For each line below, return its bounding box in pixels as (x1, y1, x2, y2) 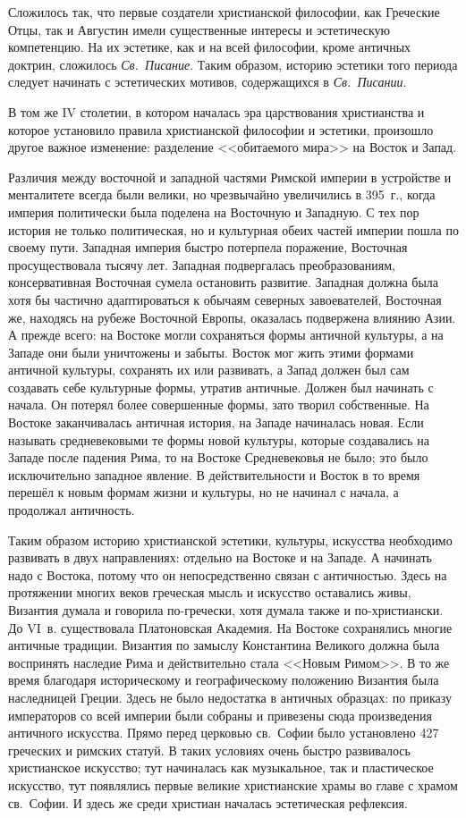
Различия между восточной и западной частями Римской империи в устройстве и (8, 167, 452, 186)
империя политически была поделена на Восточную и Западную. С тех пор (8, 202, 419, 221)
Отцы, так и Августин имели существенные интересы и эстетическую (8, 20, 391, 38)
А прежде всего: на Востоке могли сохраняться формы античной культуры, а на (8, 325, 444, 344)
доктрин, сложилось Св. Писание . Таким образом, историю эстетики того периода (8, 55, 458, 73)
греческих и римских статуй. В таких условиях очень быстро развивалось (8, 740, 411, 759)
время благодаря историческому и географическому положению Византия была (8, 670, 439, 689)
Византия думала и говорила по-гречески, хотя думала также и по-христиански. (8, 601, 444, 619)
